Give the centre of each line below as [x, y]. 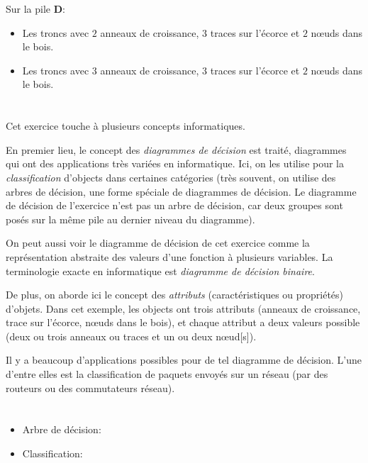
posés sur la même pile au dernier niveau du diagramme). [130, 219]
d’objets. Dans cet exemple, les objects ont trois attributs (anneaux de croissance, [183, 308]
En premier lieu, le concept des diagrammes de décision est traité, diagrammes [176, 149]
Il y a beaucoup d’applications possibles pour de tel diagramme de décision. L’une [184, 360]
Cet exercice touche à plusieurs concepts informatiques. [126, 126]
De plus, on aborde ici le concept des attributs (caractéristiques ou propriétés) [175, 295]
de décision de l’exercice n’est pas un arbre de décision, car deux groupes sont [174, 205]
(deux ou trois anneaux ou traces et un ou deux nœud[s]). [131, 336]
